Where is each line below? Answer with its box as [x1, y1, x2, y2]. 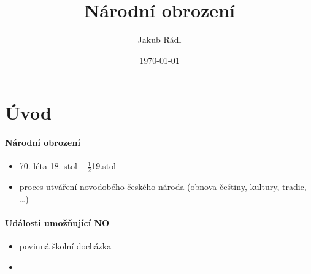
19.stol [91, 159, 116, 172]
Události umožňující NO [5, 216, 110, 229]
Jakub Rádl [137, 33, 182, 46]
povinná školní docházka [19, 240, 112, 253]
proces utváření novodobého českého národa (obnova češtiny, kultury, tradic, [19, 180, 307, 193]
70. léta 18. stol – [19, 159, 85, 172]
